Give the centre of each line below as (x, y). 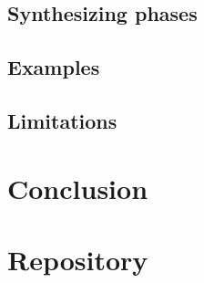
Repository (78, 259)
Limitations (62, 120)
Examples (54, 67)
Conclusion (78, 188)
